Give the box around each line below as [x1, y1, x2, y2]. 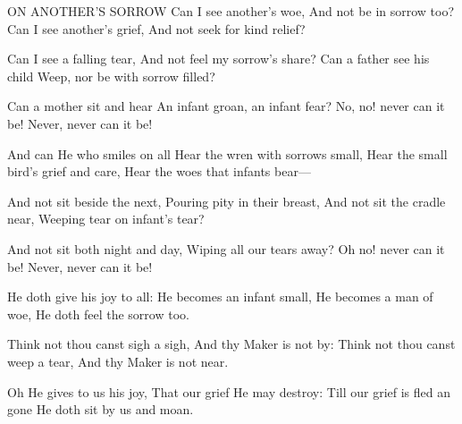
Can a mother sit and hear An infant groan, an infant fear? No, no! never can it [7, 97, 445, 115]
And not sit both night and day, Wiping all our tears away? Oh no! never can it [7, 239, 445, 258]
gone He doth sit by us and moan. [7, 400, 194, 419]
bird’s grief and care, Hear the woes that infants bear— [7, 162, 311, 181]
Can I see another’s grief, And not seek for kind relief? [7, 19, 306, 38]
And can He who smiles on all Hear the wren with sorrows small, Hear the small [7, 144, 448, 163]
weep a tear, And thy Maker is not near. [7, 352, 229, 370]
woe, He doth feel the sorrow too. [7, 304, 189, 323]
